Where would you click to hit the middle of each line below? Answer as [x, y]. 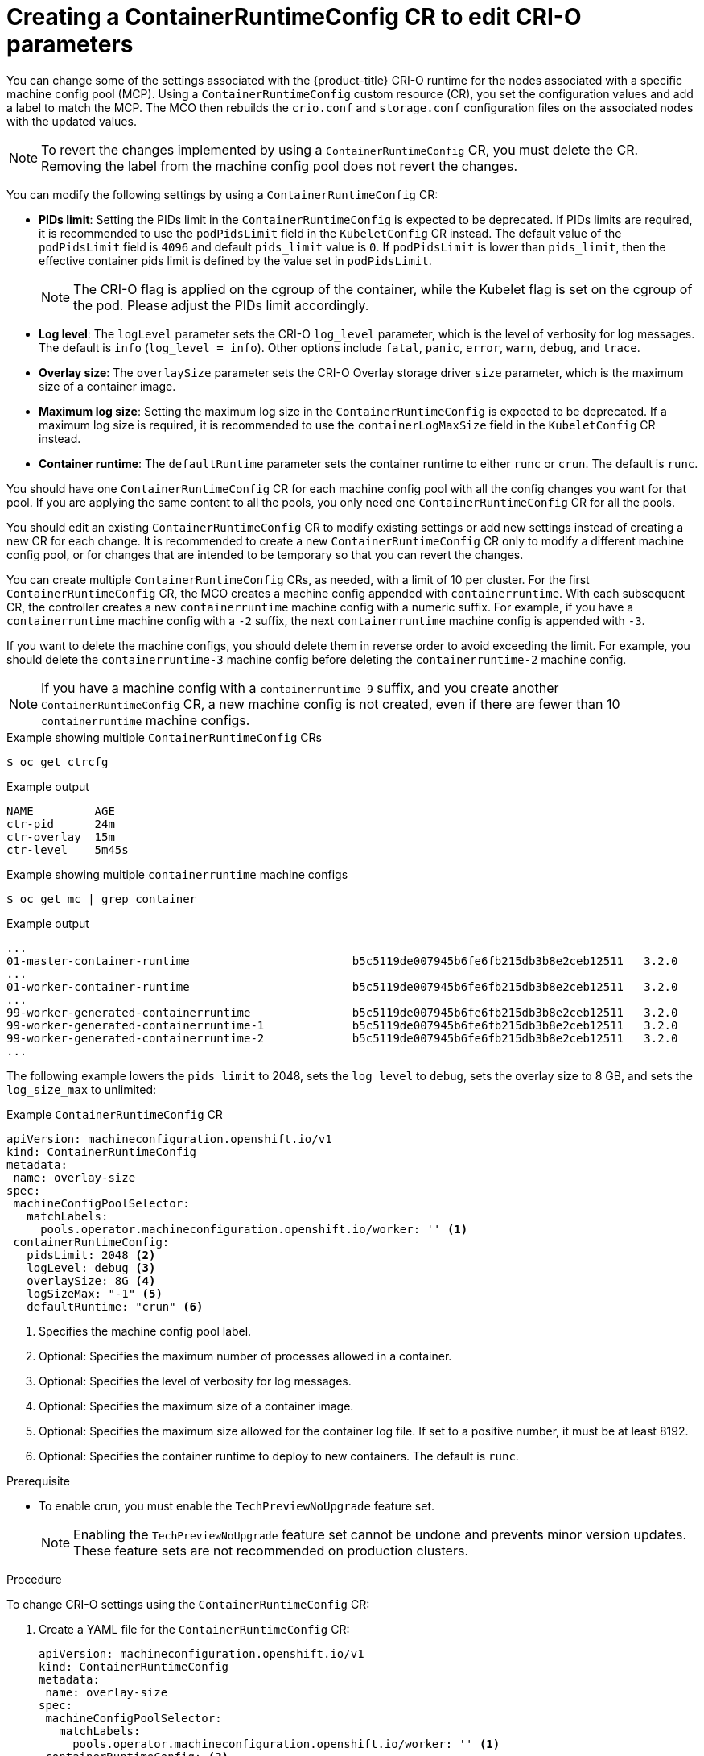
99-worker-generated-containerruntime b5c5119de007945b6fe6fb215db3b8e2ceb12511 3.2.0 [342, 1012]
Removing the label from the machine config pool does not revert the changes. [279, 166]
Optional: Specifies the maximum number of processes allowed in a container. [245, 1356]
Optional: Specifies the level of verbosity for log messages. [195, 1381]
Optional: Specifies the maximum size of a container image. [196, 1406]
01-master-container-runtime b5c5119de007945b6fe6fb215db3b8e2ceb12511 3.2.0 [342, 961]
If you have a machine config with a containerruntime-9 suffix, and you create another [300, 687]
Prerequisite [38, 1481]
